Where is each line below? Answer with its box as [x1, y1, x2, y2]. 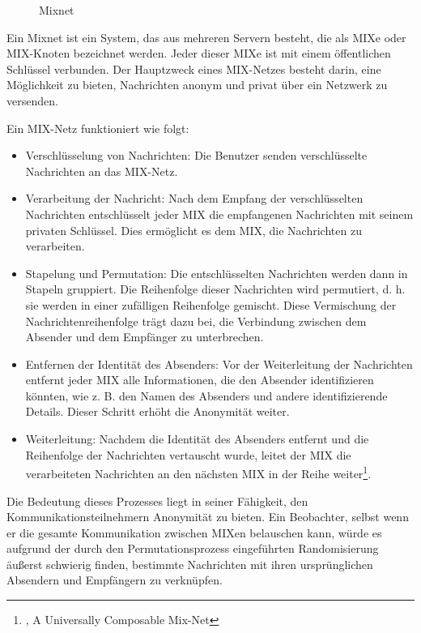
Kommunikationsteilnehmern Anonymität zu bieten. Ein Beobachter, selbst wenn [6, 508, 409, 525]
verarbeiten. [25, 237, 85, 254]
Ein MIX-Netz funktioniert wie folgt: [6, 119, 189, 136]
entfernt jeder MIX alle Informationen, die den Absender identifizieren [25, 371, 374, 388]
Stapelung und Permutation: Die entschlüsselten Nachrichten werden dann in [25, 264, 408, 281]
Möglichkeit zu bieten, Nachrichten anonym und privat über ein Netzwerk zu [6, 76, 388, 93]
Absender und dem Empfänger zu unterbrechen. [25, 328, 264, 345]
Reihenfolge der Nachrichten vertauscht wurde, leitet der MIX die [25, 446, 351, 463]
